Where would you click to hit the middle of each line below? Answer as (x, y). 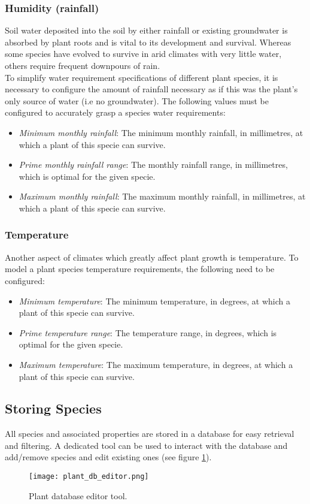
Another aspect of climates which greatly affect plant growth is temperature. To (152, 257)
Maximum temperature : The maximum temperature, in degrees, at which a (156, 364)
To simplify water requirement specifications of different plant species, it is (142, 77)
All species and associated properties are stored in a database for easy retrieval (150, 434)
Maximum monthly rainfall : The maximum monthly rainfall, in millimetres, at (162, 196)
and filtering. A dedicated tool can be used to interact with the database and (146, 445)
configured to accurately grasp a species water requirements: (115, 112)
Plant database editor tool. (78, 495)
